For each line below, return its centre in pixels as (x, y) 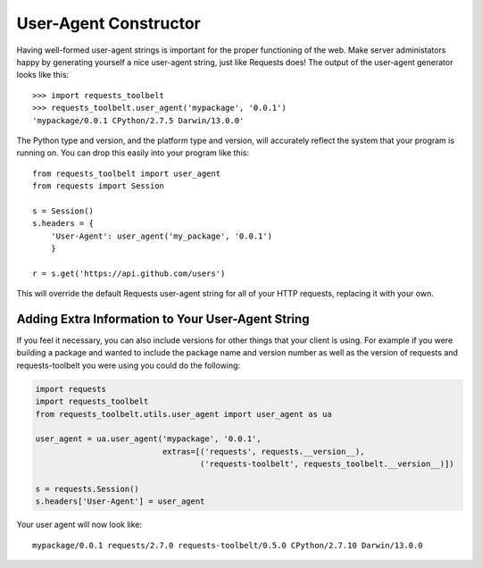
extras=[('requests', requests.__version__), (263, 451)
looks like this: (43, 75)
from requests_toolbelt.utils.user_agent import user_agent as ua (183, 414)
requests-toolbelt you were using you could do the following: (129, 365)
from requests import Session (99, 186)
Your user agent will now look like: (79, 525)
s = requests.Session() (87, 489)
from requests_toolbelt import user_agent (127, 173)
